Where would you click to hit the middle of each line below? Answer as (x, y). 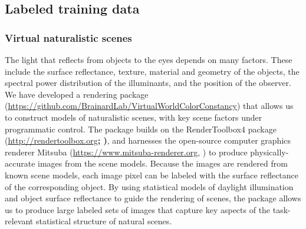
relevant (19, 221)
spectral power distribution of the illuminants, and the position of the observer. (148, 83)
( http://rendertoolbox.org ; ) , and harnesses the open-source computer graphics (148, 140)
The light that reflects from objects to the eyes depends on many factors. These (149, 59)
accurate (20, 163)
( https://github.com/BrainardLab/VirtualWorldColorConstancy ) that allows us (149, 106)
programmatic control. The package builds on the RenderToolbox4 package (141, 129)
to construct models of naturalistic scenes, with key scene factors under (134, 117)
